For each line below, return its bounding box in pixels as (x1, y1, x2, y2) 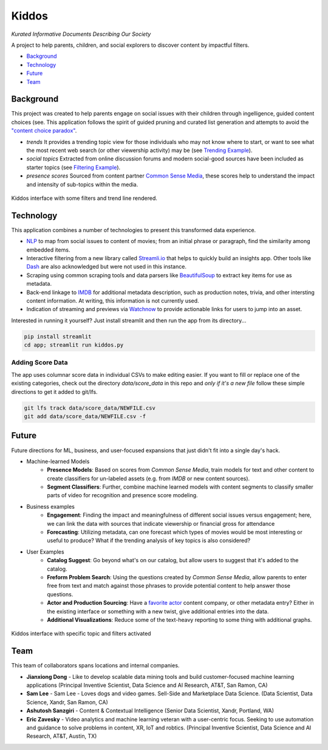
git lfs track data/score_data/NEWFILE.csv (24, 404, 156, 411)
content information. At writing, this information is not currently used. (26, 297, 200, 304)
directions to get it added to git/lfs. (11, 388, 98, 395)
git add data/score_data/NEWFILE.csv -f (24, 413, 146, 419)
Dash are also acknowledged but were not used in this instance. (26, 263, 186, 270)
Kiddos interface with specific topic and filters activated (11, 630, 151, 638)
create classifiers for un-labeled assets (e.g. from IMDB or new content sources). (47, 475, 250, 482)
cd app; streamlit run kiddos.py (24, 342, 124, 349)
